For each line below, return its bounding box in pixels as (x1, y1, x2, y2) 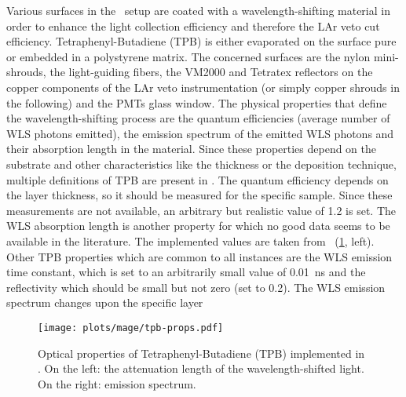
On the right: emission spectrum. (38, 375, 196, 392)
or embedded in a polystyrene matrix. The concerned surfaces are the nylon (6, 48, 371, 64)
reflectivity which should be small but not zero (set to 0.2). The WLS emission (6, 279, 386, 295)
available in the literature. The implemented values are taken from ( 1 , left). (6, 232, 375, 249)
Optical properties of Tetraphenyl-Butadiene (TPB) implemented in (38, 344, 365, 361)
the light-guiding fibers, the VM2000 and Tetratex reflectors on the (49, 64, 373, 80)
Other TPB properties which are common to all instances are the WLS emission (6, 248, 393, 264)
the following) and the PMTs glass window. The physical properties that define (6, 94, 387, 111)
